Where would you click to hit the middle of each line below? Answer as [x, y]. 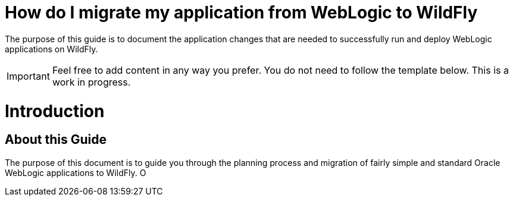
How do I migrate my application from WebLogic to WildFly [241, 12]
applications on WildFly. [51, 49]
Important [28, 76]
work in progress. [91, 82]
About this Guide [56, 140]
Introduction [55, 111]
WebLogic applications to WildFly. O [76, 172]
